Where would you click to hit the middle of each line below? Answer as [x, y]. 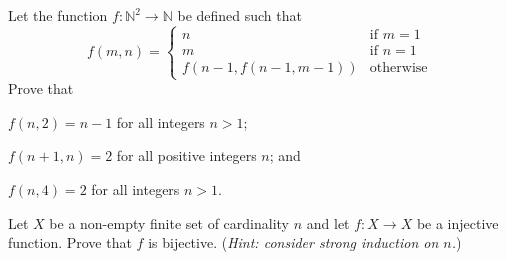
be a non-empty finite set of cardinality [169, 222]
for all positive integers [186, 155]
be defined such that [239, 15]
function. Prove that [70, 242]
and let [328, 222]
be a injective [457, 222]
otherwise [398, 67]
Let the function [58, 15]
